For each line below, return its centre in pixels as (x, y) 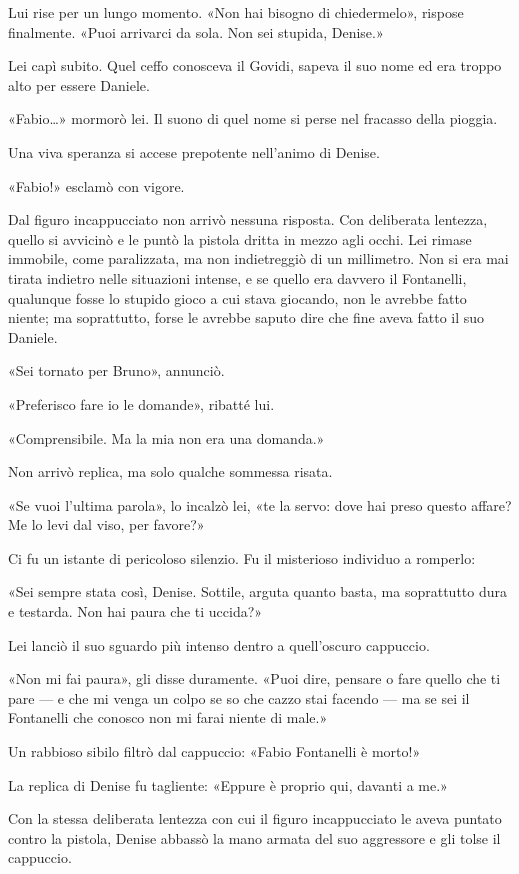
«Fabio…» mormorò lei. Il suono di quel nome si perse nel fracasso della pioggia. (253, 118)
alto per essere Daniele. (79, 84)
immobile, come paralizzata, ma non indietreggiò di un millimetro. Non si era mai (258, 258)
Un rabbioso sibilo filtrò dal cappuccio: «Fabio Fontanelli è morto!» (214, 751)
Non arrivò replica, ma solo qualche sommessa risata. (170, 471)
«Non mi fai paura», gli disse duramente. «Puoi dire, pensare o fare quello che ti (254, 678)
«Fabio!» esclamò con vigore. (96, 185)
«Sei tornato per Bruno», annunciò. (116, 370)
